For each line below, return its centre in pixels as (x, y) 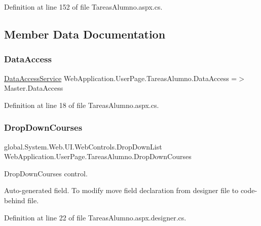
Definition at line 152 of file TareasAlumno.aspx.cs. (83, 7)
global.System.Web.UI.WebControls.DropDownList (83, 146)
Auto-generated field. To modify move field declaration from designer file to (121, 190)
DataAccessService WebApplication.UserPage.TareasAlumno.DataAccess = (121, 78)
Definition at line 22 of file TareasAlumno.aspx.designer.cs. (95, 217)
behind (15, 200)
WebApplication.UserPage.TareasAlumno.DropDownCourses (98, 156)
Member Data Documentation (85, 34)
